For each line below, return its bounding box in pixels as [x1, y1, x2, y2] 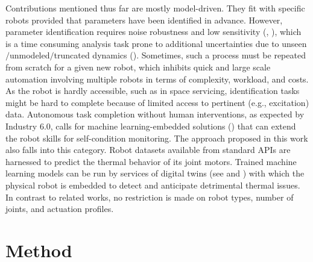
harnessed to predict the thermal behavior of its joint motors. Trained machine [5, 155, 297, 167]
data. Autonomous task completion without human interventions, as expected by [5, 108, 305, 120]
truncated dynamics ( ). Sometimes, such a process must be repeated [54, 49, 306, 61]
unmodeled [10, 49, 50, 61]
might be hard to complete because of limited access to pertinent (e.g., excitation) [5, 96, 309, 108]
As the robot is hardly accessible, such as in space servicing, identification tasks [5, 84, 300, 97]
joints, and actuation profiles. [5, 202, 114, 215]
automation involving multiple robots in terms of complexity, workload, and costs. [5, 72, 309, 85]
